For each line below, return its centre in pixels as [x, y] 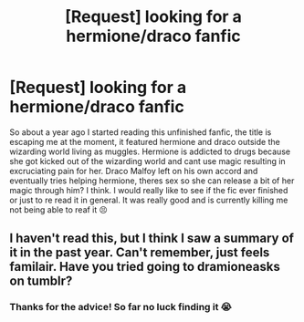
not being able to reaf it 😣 [58, 209]
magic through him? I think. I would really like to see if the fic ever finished [149, 190]
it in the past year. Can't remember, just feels [140, 253]
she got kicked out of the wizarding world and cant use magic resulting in [147, 161]
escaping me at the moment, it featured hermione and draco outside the [145, 141]
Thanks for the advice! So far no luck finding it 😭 [121, 307]
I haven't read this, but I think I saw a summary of [152, 239]
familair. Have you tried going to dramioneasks [145, 267]
